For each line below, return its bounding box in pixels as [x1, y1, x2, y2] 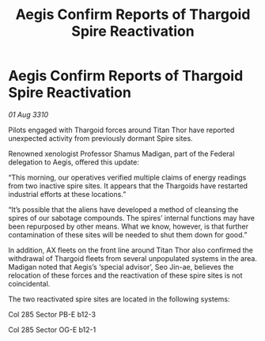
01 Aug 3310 [8, 109, 49, 119]
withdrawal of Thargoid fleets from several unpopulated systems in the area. [8, 253, 257, 263]
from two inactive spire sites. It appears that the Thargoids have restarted [8, 180, 248, 191]
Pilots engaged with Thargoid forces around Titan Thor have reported [8, 125, 235, 135]
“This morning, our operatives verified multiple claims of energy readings [8, 172, 247, 182]
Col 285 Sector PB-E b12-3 [8, 309, 97, 319]
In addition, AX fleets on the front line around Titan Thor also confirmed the [8, 245, 253, 255]
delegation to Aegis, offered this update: [8, 157, 140, 167]
